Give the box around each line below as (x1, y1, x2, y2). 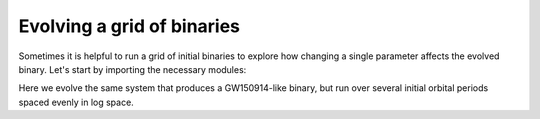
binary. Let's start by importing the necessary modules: (18, 63, 247, 75)
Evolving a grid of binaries (18, 15, 240, 37)
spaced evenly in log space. (18, 96, 134, 108)
